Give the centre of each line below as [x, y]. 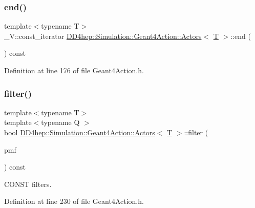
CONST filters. [28, 184]
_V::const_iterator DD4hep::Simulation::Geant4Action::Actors [103, 36]
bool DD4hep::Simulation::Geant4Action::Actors [80, 132]
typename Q [60, 122]
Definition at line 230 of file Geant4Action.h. [74, 201]
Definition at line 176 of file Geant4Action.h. [74, 70]
